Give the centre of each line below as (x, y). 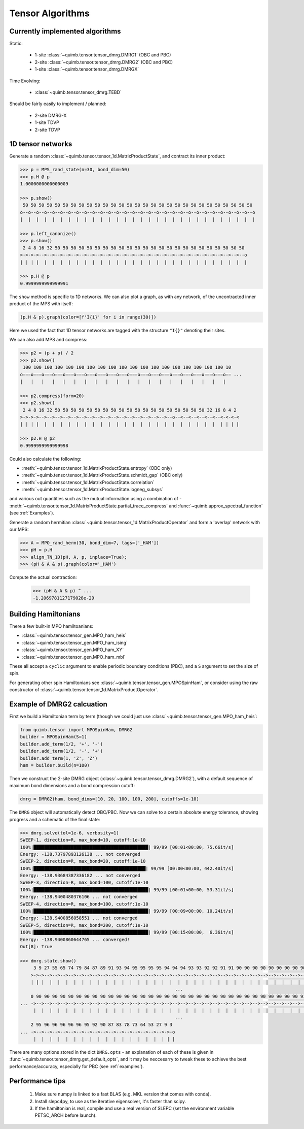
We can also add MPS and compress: (48, 340)
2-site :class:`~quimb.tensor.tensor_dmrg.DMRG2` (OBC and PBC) (104, 62)
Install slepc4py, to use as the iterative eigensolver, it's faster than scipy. (110, 1101)
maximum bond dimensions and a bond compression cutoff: (72, 786)
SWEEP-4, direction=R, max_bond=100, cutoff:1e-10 (84, 904)
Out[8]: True (36, 946)
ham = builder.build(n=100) (55, 765)
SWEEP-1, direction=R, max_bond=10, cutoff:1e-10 (83, 840)
